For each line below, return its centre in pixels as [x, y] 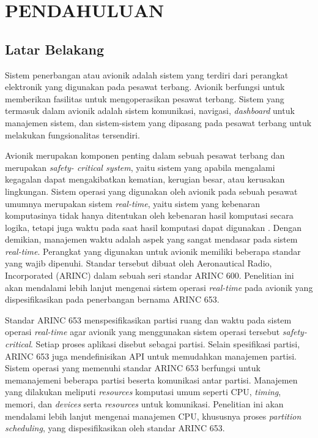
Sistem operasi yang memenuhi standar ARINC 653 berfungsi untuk [133, 368]
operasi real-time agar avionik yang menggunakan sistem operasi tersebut [142, 332]
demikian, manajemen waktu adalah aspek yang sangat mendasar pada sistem [151, 239]
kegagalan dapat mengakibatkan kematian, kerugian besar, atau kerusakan [145, 179]
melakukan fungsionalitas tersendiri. [72, 134]
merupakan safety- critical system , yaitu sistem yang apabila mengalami [140, 167]
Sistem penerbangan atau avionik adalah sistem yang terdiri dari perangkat [147, 74]
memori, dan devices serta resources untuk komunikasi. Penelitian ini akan [144, 404]
